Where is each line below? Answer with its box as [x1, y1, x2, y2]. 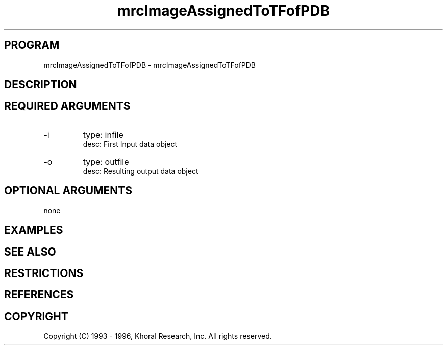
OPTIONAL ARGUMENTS [4, 184, 132, 197]
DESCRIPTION [4, 78, 77, 91]
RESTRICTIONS [4, 266, 84, 280]
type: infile [83, 129, 123, 140]
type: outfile [83, 156, 129, 167]
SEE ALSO [4, 245, 56, 258]
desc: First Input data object [83, 139, 178, 148]
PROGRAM [4, 39, 60, 52]
